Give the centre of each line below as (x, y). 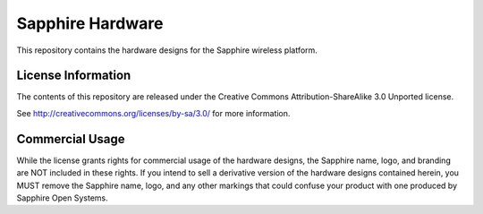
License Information (74, 76)
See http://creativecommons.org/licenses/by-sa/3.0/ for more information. (153, 113)
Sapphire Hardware (90, 23)
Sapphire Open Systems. (62, 198)
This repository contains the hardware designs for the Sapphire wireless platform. (167, 50)
